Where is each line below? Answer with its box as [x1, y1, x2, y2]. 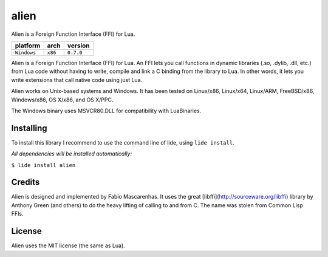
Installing [11, 123, 48, 133]
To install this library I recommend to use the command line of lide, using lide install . [11, 139, 234, 146]
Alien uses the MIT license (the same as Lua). [11, 242, 126, 249]
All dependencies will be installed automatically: [11, 150, 132, 157]
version [67, 41, 91, 50]
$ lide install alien [11, 162, 76, 168]
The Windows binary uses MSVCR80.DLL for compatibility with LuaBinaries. [11, 107, 202, 114]
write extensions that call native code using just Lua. [11, 76, 143, 83]
